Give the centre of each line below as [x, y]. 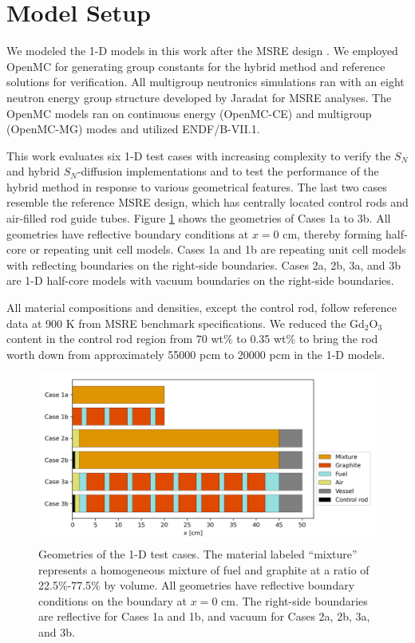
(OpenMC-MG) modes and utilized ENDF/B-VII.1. [133, 129]
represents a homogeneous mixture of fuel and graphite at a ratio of [204, 569]
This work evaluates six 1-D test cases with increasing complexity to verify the [199, 155]
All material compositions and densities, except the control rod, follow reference [202, 308]
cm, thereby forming [332, 233]
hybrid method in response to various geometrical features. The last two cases [197, 186]
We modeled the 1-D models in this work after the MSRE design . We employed [202, 51]
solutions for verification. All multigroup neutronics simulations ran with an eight [206, 82]
